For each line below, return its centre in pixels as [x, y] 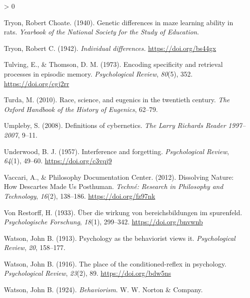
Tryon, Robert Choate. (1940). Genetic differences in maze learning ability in [119, 22]
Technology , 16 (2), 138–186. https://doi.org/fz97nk [80, 196]
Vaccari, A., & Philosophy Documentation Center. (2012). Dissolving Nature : [119, 177]
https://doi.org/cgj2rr [37, 83]
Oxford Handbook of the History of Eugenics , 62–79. [81, 109]
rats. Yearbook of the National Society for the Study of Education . [101, 32]
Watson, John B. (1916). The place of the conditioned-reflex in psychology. [115, 263]
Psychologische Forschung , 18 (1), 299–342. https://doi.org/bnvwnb [103, 222]
